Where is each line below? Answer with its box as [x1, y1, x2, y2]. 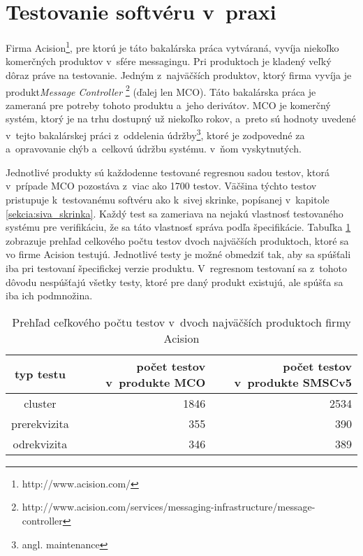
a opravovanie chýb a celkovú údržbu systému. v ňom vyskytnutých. [6, 141, 302, 156]
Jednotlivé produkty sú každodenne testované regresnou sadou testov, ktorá [6, 164, 329, 179]
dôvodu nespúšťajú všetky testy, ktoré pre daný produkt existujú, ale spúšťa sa [6, 274, 343, 289]
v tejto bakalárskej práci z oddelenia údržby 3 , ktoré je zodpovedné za [6, 126, 305, 142]
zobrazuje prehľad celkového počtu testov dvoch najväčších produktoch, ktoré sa [6, 233, 349, 248]
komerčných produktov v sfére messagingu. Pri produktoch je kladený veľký [6, 54, 332, 69]
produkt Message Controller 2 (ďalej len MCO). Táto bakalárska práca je [6, 82, 316, 99]
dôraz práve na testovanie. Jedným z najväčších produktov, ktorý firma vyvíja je [6, 67, 352, 82]
